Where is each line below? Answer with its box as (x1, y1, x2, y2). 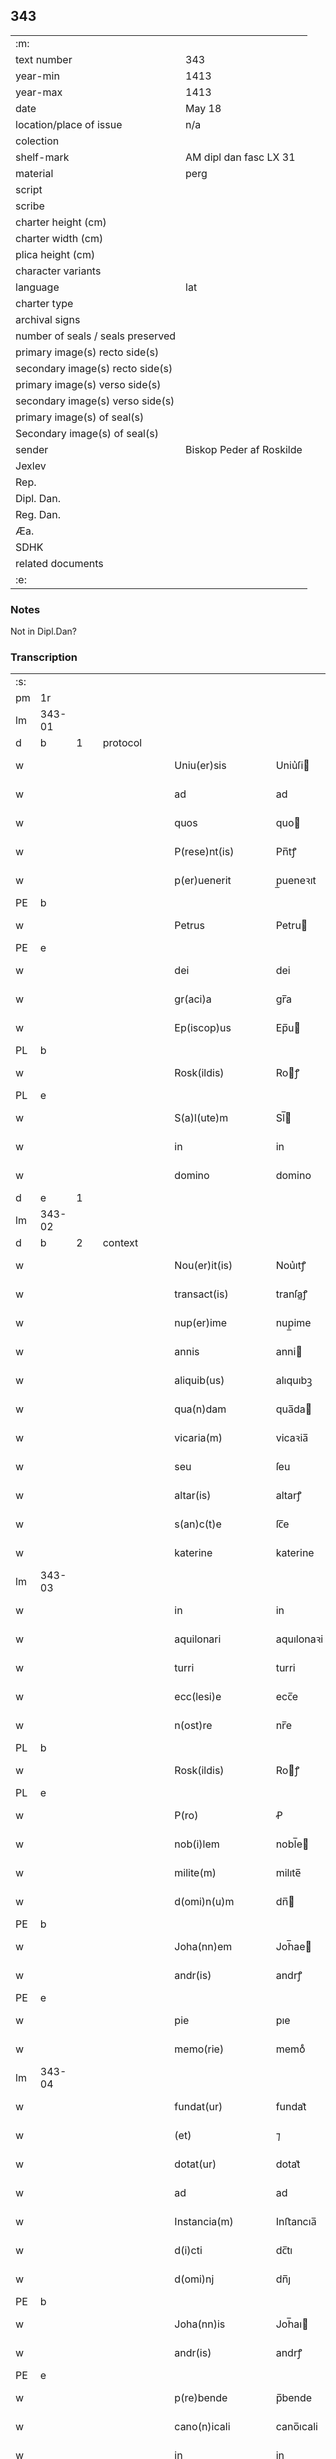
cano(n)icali (174, 2420, 231, 2434)
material (15, 166, 54, 180)
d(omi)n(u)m (174, 1895, 235, 1909)
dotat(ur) (174, 2157, 217, 2171)
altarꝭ (275, 1489, 302, 1503)
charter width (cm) (15, 231, 104, 245)
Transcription (10, 650, 78, 664)
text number (15, 52, 73, 66)
